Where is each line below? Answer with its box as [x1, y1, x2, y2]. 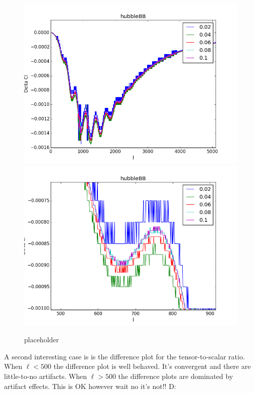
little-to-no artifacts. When [4, 370, 87, 381]
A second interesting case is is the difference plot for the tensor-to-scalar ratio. [4, 351, 245, 361]
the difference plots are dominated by [118, 370, 233, 381]
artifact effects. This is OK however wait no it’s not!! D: [4, 380, 176, 391]
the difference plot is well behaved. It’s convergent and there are [53, 361, 251, 371]
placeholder [24, 334, 59, 345]
